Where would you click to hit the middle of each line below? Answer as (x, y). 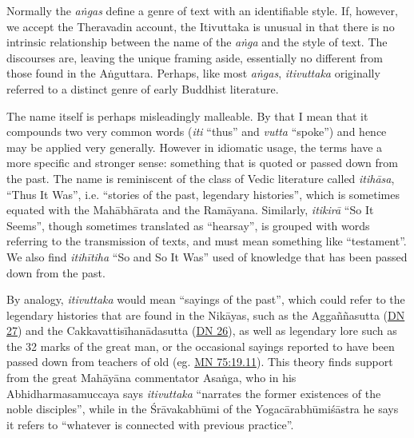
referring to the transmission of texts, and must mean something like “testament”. (207, 241)
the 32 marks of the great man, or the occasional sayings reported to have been (201, 346)
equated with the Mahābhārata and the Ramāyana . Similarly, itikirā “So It (190, 210)
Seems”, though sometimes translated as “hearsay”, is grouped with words (188, 225)
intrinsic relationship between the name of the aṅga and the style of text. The (197, 42)
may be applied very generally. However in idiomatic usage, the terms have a (195, 147)
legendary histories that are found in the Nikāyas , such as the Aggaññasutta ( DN (206, 315)
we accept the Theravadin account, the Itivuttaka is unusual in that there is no (201, 26)
